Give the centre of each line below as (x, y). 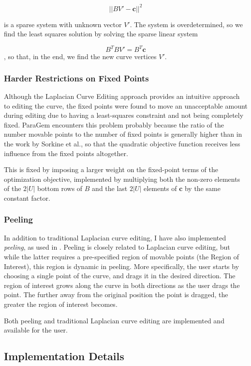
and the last (110, 188)
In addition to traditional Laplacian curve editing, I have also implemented (115, 237)
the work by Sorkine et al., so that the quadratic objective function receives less (122, 143)
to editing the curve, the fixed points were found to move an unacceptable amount (126, 105)
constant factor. (27, 198)
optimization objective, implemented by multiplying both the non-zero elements (122, 179)
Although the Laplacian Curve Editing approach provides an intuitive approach (122, 96)
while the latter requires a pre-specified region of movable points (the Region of (121, 256)
